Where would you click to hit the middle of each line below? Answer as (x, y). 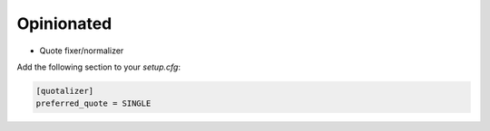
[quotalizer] (65, 91)
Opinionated (64, 23)
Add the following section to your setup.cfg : (99, 67)
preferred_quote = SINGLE (93, 103)
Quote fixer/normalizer (82, 51)
